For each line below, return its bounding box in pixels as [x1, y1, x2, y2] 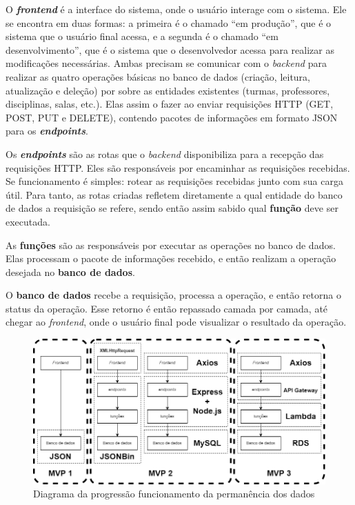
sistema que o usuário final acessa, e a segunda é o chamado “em [6, 29, 278, 43]
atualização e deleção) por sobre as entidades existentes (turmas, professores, [6, 83, 330, 97]
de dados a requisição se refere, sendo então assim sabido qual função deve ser [6, 201, 338, 215]
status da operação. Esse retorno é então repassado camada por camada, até [6, 301, 328, 315]
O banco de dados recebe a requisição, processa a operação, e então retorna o [6, 288, 341, 302]
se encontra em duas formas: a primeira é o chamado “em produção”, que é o [6, 15, 332, 30]
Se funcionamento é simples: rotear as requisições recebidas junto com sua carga [6, 174, 343, 188]
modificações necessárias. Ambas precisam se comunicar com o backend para [6, 56, 327, 70]
